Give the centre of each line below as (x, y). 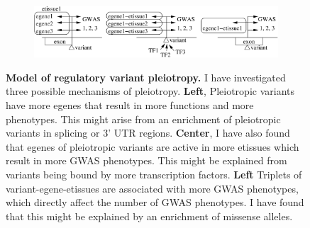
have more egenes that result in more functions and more (130, 105)
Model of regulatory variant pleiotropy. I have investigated (146, 77)
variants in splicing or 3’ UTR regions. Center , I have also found (148, 133)
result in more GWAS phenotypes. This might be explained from (146, 160)
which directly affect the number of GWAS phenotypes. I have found (155, 202)
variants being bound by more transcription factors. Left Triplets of (154, 174)
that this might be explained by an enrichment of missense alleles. (149, 216)
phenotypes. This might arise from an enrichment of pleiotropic (143, 119)
